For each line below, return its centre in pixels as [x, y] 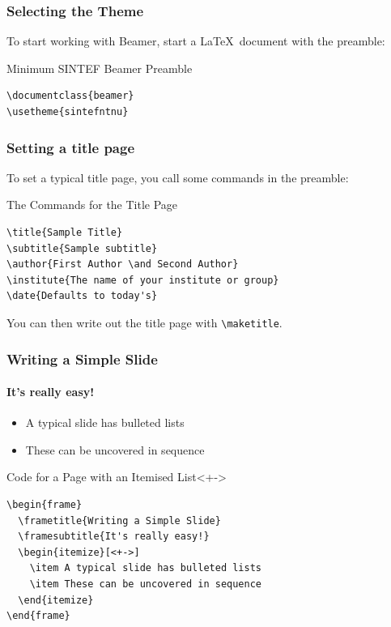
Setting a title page [71, 147]
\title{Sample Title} [65, 232]
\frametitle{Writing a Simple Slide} [119, 520]
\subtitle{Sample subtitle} [82, 248]
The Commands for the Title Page [92, 205]
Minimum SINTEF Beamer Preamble [100, 68]
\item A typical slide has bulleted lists [145, 568]
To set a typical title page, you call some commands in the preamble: [178, 177]
